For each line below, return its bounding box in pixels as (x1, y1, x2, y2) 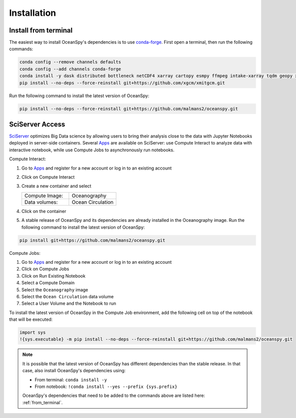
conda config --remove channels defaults (19, 59, 121, 65)
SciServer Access (9, 120, 66, 128)
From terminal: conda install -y (35, 377, 107, 383)
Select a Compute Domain (21, 280, 75, 286)
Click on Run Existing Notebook (21, 273, 86, 279)
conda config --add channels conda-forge (19, 66, 121, 71)
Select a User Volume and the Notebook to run (21, 301, 116, 307)
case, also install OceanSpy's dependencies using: (22, 368, 126, 374)
